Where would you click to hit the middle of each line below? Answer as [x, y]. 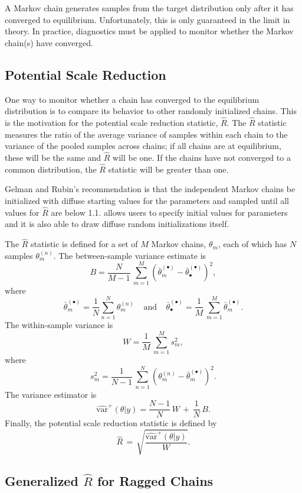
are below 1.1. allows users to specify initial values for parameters [169, 212]
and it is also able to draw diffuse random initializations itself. [117, 224]
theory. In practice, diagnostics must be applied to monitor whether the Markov [149, 31]
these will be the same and [53, 157]
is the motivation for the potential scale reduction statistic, [111, 122]
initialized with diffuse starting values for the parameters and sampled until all [147, 200]
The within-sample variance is [59, 325]
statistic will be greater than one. [168, 169]
